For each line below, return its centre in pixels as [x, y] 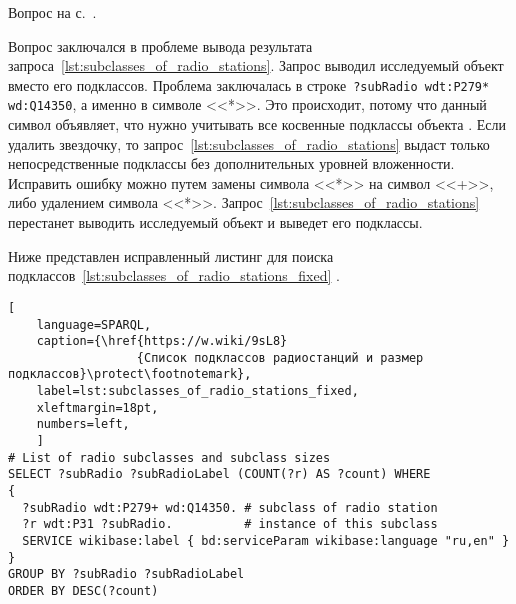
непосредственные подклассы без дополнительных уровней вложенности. [231, 163]
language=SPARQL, [94, 324]
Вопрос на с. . [52, 12]
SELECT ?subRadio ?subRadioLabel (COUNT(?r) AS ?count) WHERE [219, 474]
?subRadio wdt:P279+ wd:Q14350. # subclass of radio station [230, 507]
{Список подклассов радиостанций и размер [280, 357]
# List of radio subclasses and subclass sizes [169, 457]
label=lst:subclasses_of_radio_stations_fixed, [197, 391]
